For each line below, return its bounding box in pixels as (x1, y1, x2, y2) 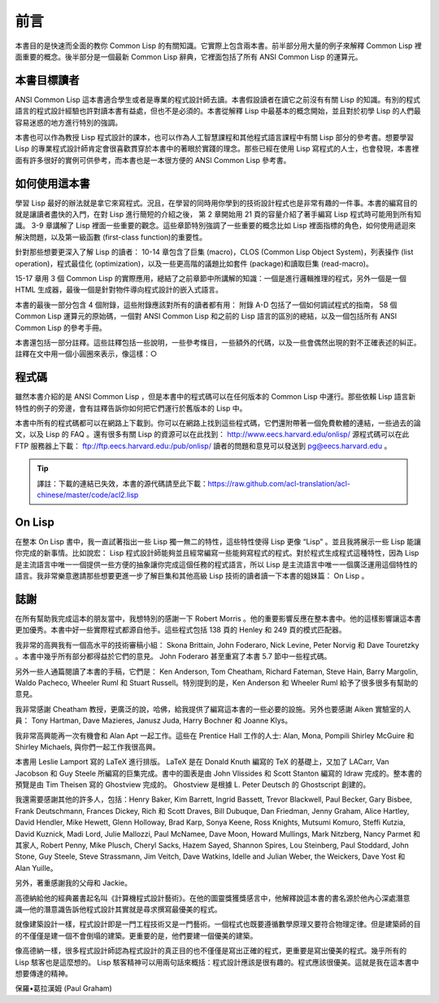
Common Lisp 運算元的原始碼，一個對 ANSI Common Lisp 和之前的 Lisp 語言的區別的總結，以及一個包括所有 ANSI (15, 311, 398, 321)
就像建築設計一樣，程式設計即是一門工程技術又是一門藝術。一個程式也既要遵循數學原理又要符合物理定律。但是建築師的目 (15, 919, 421, 929)
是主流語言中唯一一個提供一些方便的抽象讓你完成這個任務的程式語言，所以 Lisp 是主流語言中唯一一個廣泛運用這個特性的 (15, 559, 418, 570)
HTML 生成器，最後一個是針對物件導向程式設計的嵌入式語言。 (15, 285, 223, 295)
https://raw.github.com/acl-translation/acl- (207, 478, 351, 488)
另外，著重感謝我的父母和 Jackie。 (15, 878, 133, 888)
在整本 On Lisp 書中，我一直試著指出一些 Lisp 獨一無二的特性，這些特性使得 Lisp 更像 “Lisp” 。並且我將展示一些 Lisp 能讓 (15, 536, 422, 546)
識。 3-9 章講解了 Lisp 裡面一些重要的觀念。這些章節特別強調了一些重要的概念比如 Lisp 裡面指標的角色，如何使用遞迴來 (15, 221, 416, 231)
